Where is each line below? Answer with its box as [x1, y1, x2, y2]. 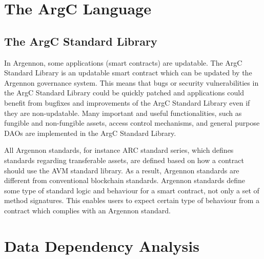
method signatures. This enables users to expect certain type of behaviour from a [4, 195, 260, 206]
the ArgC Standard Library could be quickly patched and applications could [4, 87, 244, 98]
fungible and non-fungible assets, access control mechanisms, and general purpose [4, 117, 260, 128]
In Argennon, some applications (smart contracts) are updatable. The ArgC [4, 57, 242, 68]
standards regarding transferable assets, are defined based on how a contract [4, 154, 244, 165]
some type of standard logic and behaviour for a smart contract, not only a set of [4, 185, 259, 195]
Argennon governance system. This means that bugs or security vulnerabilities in [4, 77, 259, 88]
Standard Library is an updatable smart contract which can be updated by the [4, 67, 252, 78]
